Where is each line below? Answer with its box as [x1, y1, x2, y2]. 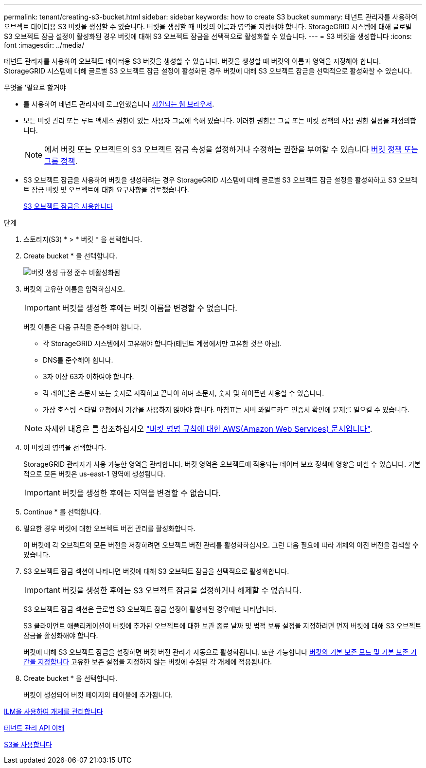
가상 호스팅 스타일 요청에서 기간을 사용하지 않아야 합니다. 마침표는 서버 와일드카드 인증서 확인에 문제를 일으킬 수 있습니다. [43, 405, 409, 414]
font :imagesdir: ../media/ [4, 41, 85, 49]
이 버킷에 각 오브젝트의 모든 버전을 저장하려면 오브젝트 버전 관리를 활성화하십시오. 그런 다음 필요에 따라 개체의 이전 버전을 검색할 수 [23, 541, 419, 549]
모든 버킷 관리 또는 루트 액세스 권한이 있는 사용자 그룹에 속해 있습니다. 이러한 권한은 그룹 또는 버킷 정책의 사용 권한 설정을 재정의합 [23, 116, 416, 125]
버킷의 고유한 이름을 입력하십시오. [23, 285, 125, 293]
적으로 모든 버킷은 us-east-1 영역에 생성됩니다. [23, 470, 165, 478]
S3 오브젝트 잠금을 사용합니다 [23, 202, 113, 210]
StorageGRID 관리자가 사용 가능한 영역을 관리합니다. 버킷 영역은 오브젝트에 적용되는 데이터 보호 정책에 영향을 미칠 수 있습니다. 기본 [23, 460, 421, 468]
